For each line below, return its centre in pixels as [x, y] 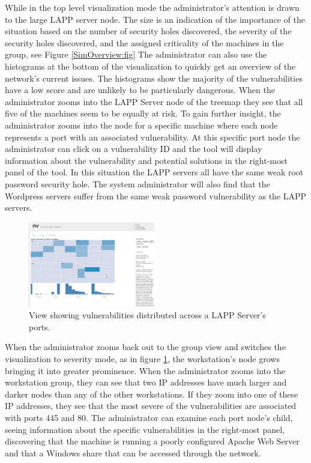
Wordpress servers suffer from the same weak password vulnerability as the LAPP [156, 195]
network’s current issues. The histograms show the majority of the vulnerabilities [154, 78]
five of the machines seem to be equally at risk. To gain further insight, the [143, 113]
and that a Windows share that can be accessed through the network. [133, 452]
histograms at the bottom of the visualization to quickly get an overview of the [150, 66]
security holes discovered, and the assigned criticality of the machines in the [144, 42]
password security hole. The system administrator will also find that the [137, 183]
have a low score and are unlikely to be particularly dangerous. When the [140, 90]
